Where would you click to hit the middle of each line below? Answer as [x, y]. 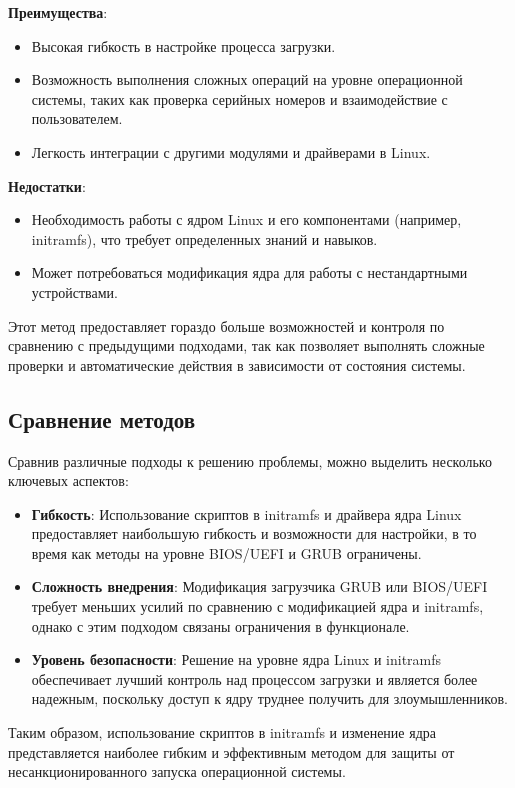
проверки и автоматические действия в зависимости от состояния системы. [237, 364]
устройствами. [75, 291]
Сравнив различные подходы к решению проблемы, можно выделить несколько [250, 460]
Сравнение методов [102, 418]
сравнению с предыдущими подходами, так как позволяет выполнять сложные [246, 345]
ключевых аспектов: [68, 480]
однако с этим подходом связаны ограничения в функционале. [220, 625]
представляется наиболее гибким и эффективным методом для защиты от [231, 751]
